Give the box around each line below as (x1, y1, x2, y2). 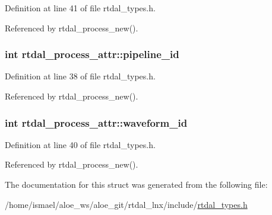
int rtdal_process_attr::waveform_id (5, 115, 188, 130)
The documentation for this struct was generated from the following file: (5, 178, 268, 190)
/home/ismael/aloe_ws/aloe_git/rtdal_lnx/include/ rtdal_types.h (5, 198, 248, 210)
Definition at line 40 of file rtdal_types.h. (5, 138, 156, 150)
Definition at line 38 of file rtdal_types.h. (5, 70, 156, 82)
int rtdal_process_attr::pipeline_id (5, 47, 179, 62)
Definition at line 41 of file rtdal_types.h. (5, 2, 156, 14)
